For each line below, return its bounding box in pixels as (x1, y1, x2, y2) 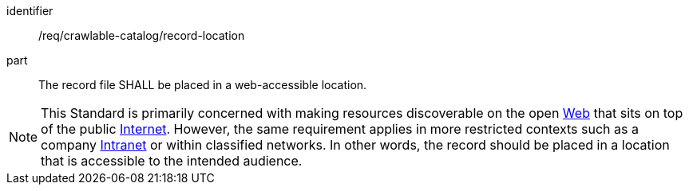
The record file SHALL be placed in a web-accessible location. (38, 78, 367, 92)
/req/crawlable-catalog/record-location (38, 29, 245, 42)
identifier (6, 4, 53, 18)
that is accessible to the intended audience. (41, 153, 303, 169)
